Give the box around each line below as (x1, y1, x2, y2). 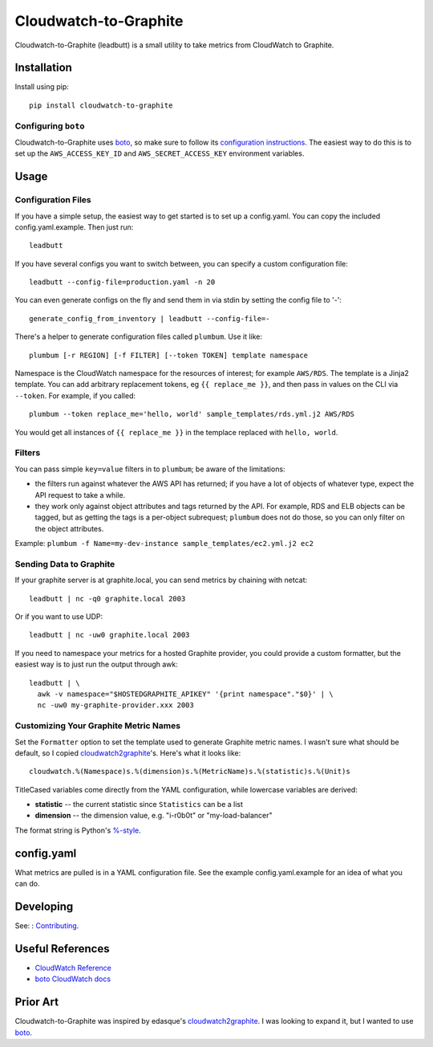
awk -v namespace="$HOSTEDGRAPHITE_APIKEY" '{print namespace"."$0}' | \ (37, 689, 334, 699)
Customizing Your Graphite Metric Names (14, 720, 180, 731)
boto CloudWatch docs (34, 974, 111, 984)
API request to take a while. (34, 490, 126, 499)
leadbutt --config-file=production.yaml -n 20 (29, 278, 216, 287)
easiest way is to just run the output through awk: (14, 659, 178, 670)
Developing (14, 899, 74, 913)
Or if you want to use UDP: (14, 612, 103, 621)
